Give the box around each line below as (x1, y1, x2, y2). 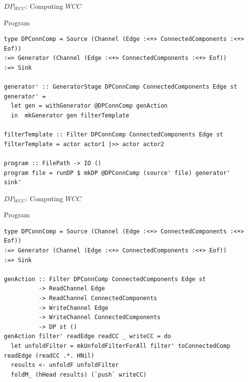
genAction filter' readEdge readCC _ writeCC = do (4, 333, 171, 340)
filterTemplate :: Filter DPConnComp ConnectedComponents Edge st (4, 131, 224, 138)
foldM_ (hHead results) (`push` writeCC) (11, 371, 147, 378)
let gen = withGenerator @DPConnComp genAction (11, 102, 168, 110)
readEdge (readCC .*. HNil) (4, 352, 95, 359)
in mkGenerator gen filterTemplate (11, 112, 129, 119)
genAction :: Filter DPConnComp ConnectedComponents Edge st (4, 275, 206, 283)
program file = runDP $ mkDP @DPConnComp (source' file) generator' (4, 169, 230, 176)
